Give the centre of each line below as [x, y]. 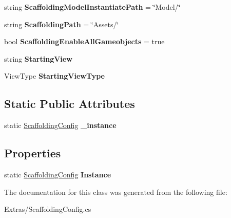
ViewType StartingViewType [54, 76]
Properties [33, 153]
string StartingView [38, 58]
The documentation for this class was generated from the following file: [116, 192]
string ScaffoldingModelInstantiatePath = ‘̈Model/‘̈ [92, 7]
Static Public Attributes [70, 104]
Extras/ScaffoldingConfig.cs [48, 209]
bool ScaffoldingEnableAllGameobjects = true [84, 41]
